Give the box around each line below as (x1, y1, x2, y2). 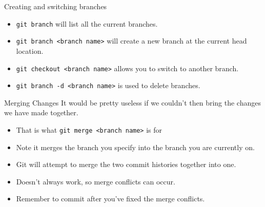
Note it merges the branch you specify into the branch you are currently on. (16, 141, 255, 152)
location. (16, 45, 44, 56)
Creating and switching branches (4, 1, 107, 11)
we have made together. (4, 107, 78, 118)
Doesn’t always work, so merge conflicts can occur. (16, 176, 175, 187)
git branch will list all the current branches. (16, 18, 158, 29)
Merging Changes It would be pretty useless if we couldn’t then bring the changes (4, 97, 261, 108)
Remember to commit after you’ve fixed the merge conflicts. (16, 193, 205, 204)
